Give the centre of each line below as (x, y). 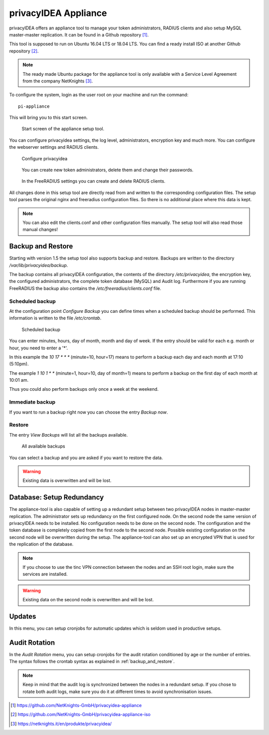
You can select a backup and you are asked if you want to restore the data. (86, 458)
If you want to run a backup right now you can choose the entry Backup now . (88, 412)
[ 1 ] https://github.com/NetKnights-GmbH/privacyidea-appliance (76, 705)
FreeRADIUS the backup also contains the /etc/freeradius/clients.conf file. (85, 288)
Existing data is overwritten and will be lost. (67, 481)
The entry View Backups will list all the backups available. (68, 435)
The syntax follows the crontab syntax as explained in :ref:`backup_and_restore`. (92, 662)
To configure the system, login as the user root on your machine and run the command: (99, 95)
